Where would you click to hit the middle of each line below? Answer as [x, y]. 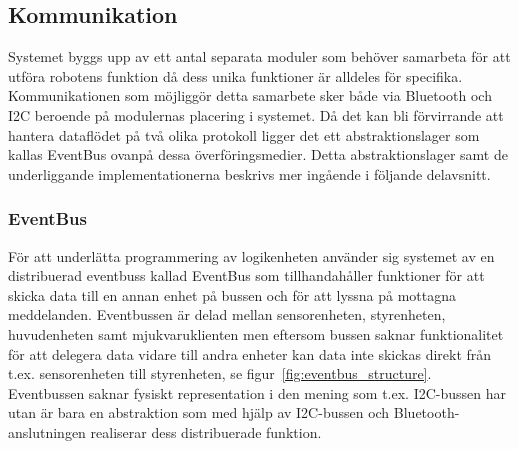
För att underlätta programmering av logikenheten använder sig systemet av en [251, 255]
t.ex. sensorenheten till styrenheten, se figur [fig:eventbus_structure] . [220, 373]
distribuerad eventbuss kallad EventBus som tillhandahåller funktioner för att [246, 275]
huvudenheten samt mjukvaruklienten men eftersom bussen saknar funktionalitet [256, 333]
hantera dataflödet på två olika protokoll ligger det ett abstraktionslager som [244, 134]
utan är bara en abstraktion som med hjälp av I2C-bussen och [199, 412]
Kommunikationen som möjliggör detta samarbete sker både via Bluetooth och [250, 95]
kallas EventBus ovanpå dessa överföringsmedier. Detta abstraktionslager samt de [258, 154]
